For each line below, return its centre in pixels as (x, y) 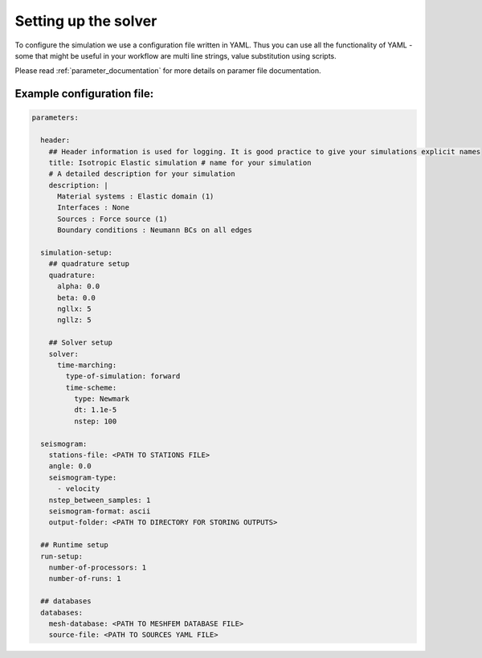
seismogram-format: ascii (100, 511)
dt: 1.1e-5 (95, 410)
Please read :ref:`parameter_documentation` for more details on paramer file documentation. (168, 71)
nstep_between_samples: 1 (100, 500)
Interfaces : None (94, 208)
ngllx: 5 (74, 309)
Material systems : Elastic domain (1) (136, 196)
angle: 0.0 (70, 466)
